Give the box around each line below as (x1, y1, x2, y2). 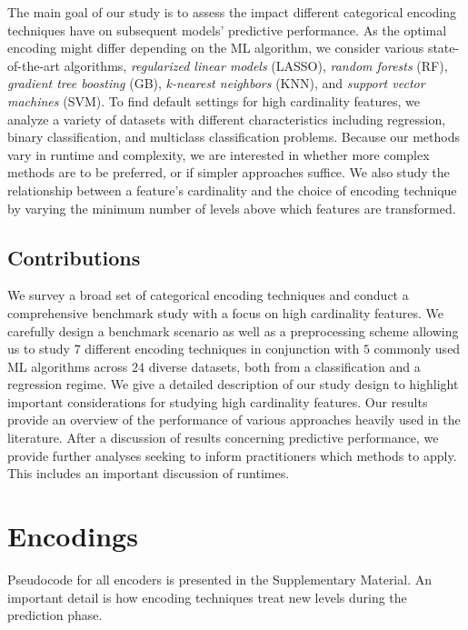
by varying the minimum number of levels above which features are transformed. (7, 198, 456, 217)
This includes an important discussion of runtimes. (7, 464, 290, 483)
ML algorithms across (7, 356, 128, 375)
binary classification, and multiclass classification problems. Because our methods (7, 127, 460, 146)
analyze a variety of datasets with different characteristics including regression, (7, 109, 446, 128)
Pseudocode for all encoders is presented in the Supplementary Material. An (7, 569, 432, 588)
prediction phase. (7, 605, 103, 625)
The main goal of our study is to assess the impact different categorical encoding (7, 3, 457, 21)
